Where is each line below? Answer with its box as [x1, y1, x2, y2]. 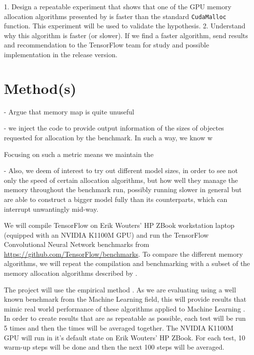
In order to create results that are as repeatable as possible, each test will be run [4, 313, 246, 323]
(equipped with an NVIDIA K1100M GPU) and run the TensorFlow [4, 229, 209, 240]
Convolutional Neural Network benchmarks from [4, 239, 149, 249]
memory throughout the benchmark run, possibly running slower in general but [4, 184, 242, 195]
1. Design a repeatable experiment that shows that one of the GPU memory [4, 1, 232, 11]
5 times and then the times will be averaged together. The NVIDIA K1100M [4, 323, 233, 333]
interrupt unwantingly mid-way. [4, 203, 99, 214]
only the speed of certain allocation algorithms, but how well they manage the [4, 175, 238, 185]
